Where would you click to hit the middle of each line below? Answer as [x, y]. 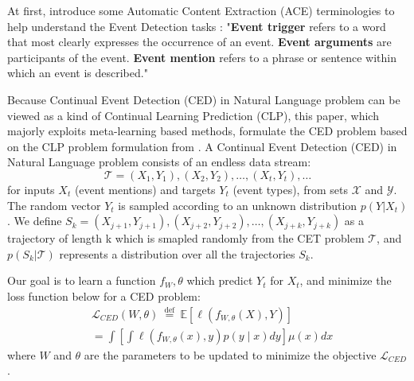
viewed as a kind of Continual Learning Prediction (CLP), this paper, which [193, 115]
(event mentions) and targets [145, 189]
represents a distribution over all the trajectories [177, 253]
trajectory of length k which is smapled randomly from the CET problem [186, 238]
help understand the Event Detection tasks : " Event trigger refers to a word [197, 26]
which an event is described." [78, 73]
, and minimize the [346, 280]
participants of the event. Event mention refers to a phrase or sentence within [202, 57]
